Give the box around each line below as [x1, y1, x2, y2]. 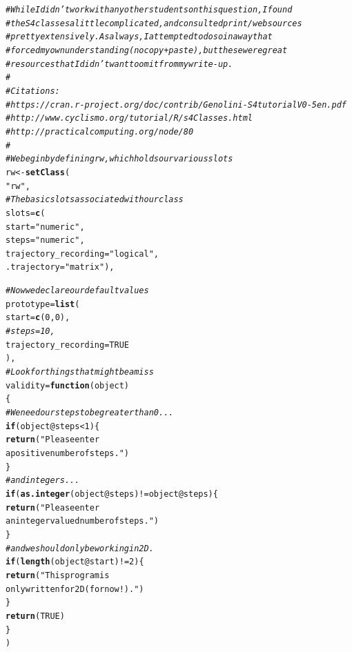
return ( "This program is [6, 570, 110, 580]
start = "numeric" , [6, 221, 85, 232]
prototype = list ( [6, 299, 80, 309]
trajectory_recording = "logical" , [6, 248, 159, 259]
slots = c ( [6, 208, 46, 218]
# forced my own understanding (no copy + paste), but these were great [6, 45, 288, 55]
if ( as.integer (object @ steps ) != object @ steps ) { [6, 488, 218, 499]
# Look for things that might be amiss [6, 367, 154, 377]
